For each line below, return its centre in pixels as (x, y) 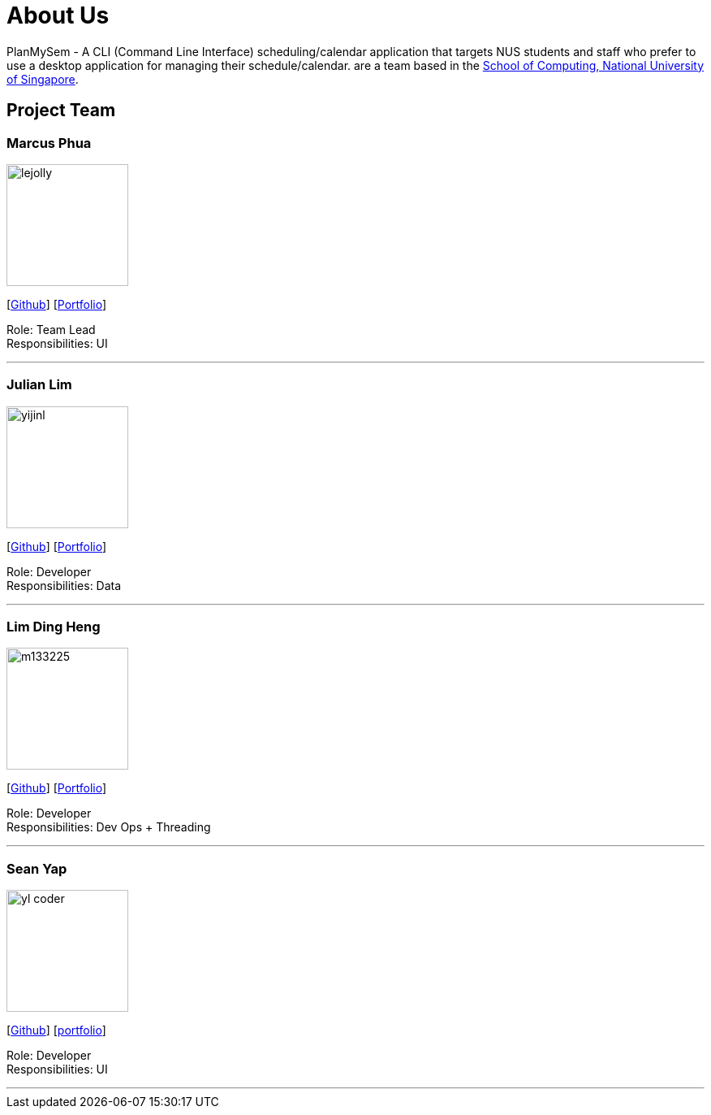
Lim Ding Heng (54, 627)
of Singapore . (43, 79)
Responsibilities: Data (64, 585)
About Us (58, 15)
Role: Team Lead (51, 329)
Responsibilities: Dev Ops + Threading (109, 827)
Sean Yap (37, 868)
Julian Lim (39, 385)
